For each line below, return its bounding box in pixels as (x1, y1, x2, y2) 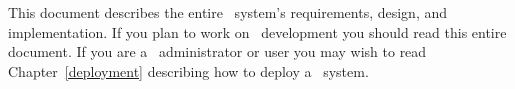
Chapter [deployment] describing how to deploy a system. (8, 60, 369, 81)
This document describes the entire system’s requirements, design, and (8, 2, 448, 22)
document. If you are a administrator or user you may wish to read (8, 41, 427, 62)
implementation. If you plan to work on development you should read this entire (8, 21, 507, 42)
